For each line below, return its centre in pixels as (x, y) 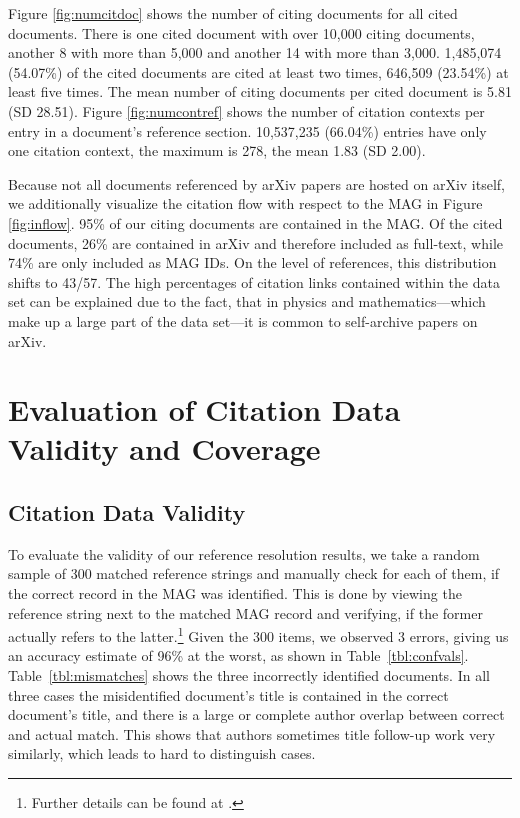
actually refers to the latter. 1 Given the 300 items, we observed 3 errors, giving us (258, 634)
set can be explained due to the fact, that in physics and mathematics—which (247, 301)
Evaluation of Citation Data (204, 409)
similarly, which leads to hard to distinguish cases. (162, 753)
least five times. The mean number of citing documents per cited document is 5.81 (260, 91)
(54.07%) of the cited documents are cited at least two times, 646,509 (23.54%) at (258, 71)
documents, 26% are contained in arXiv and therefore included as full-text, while (255, 242)
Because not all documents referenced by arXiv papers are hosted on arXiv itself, (257, 183)
